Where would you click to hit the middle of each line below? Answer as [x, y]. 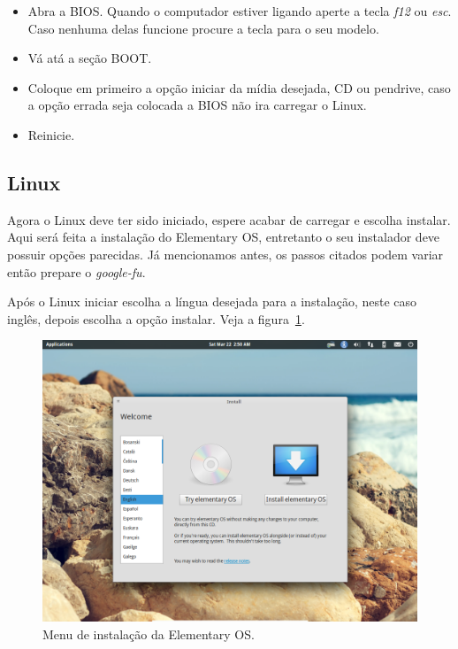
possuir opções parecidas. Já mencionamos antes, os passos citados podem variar [225, 254]
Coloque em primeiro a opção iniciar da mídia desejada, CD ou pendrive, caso [239, 87]
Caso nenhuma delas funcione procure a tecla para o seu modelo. [203, 28]
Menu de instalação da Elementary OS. [149, 634]
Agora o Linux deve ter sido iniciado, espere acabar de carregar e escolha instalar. [229, 219]
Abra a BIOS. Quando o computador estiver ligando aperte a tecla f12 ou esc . [240, 11]
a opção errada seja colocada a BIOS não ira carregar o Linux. [197, 105]
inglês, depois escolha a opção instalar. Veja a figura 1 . [156, 318]
